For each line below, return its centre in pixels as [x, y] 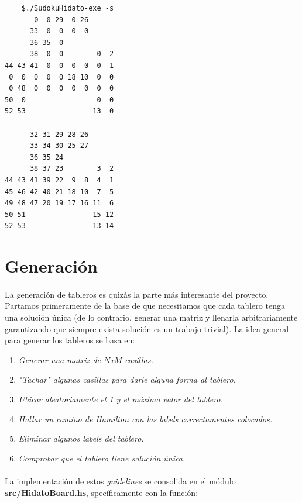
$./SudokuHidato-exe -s [68, 8]
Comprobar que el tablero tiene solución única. [102, 458]
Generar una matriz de [59, 359]
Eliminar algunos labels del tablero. [81, 438]
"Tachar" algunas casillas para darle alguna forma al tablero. [127, 379]
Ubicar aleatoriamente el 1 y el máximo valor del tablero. [121, 399]
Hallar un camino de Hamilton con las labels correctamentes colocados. [145, 418]
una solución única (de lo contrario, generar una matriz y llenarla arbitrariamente [151, 317]
